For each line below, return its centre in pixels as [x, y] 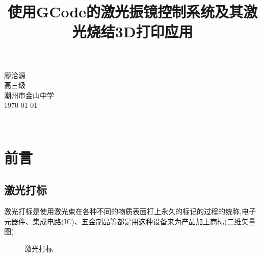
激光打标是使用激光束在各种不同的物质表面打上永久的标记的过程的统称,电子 [130, 211]
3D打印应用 [154, 31]
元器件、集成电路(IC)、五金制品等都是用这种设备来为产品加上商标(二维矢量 [130, 221]
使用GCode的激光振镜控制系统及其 [125, 11]
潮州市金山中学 [29, 95]
